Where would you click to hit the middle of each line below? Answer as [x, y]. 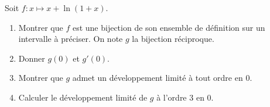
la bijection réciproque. [173, 39]
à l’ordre [172, 97]
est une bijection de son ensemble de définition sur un [169, 27]
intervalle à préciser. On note [71, 39]
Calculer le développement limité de [83, 97]
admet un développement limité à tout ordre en [158, 78]
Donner [32, 58]
